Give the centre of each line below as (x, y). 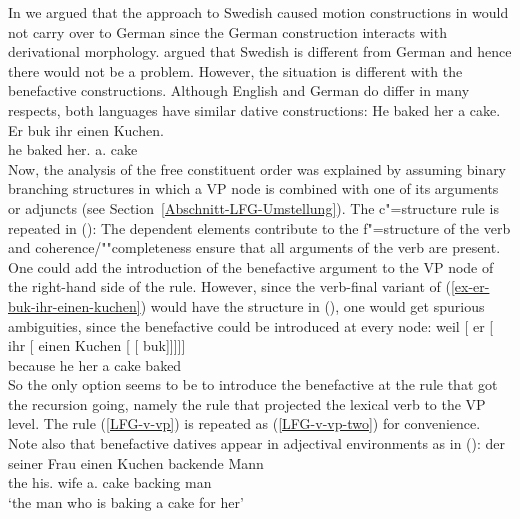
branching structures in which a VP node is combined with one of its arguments (253, 188)
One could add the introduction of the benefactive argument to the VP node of (251, 266)
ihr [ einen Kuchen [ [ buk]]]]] (97, 345)
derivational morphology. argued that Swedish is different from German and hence (260, 51)
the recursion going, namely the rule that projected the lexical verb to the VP (247, 403)
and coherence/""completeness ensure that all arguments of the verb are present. (254, 247)
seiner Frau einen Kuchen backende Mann (136, 462)
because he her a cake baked (95, 364)
